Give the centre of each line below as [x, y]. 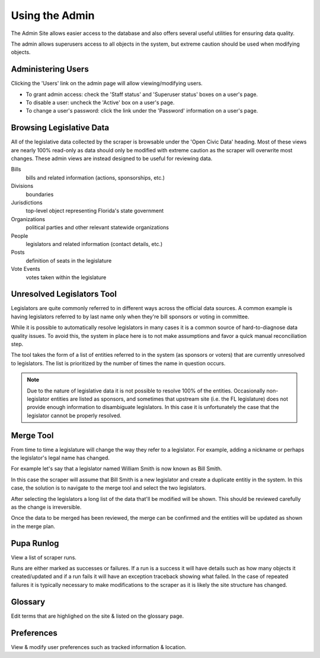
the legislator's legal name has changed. [60, 458]
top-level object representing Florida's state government [95, 211]
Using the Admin [53, 15]
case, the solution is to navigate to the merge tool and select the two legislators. [108, 488]
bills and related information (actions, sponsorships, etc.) [95, 177]
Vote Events [26, 269]
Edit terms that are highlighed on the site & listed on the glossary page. [97, 616]
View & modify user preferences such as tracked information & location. [99, 647]
